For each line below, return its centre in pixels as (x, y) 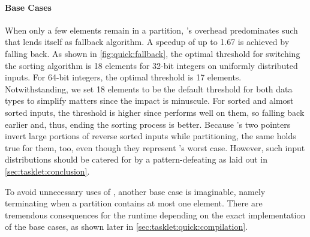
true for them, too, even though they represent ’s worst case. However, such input (155, 147)
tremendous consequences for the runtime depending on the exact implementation (155, 214)
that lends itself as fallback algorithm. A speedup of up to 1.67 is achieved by (147, 42)
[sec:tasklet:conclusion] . (47, 171)
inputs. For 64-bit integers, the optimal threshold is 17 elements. (123, 77)
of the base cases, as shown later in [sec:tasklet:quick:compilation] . (127, 226)
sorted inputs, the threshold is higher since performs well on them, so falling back (155, 112)
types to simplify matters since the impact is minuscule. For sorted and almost (149, 100)
